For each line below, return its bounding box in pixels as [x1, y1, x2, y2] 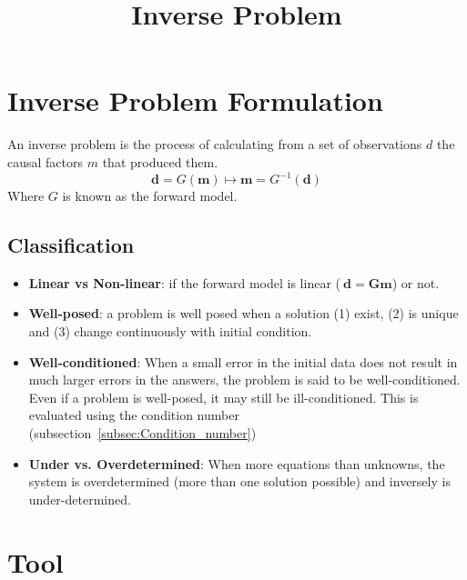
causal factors [7, 152, 84, 171]
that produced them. [102, 152, 218, 171]
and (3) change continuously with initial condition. [28, 321, 312, 340]
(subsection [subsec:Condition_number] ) [28, 423, 257, 442]
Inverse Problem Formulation [7, 82, 383, 119]
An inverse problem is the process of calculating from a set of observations [7, 135, 422, 154]
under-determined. [28, 489, 131, 508]
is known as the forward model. [62, 186, 238, 205]
